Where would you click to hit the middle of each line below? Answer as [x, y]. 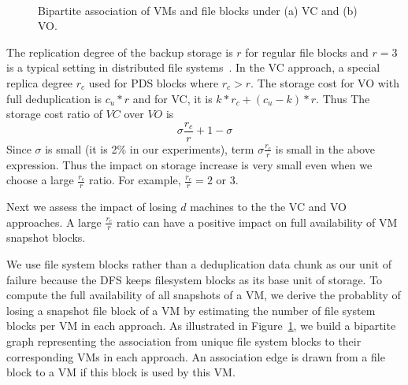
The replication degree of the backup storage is [120, 52]
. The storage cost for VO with [325, 82]
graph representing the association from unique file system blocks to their [184, 341]
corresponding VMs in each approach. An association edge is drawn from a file [196, 356]
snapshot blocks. [46, 237]
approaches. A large [54, 222]
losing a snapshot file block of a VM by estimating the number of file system [191, 310]
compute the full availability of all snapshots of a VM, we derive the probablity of [204, 295]
